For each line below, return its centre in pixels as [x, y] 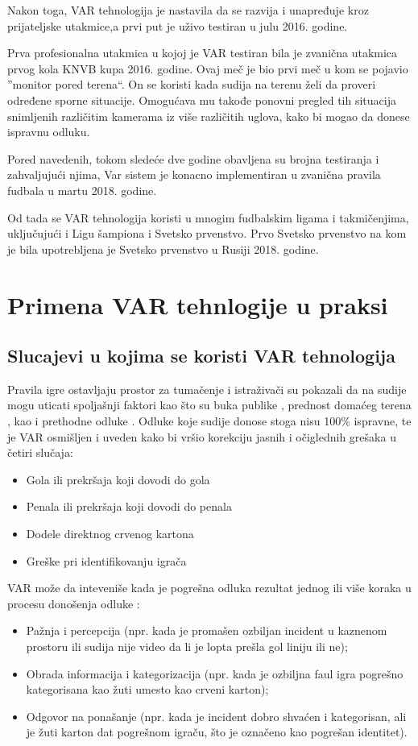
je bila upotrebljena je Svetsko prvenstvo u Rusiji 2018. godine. [163, 249]
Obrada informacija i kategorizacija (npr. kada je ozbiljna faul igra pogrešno [215, 673]
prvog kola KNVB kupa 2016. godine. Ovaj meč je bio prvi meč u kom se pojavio [208, 68]
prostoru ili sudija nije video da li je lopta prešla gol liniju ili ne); [187, 647]
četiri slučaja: [40, 452]
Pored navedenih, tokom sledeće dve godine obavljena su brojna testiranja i [193, 158]
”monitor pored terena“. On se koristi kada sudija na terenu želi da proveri [192, 84]
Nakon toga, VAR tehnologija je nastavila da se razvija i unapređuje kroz [188, 10]
